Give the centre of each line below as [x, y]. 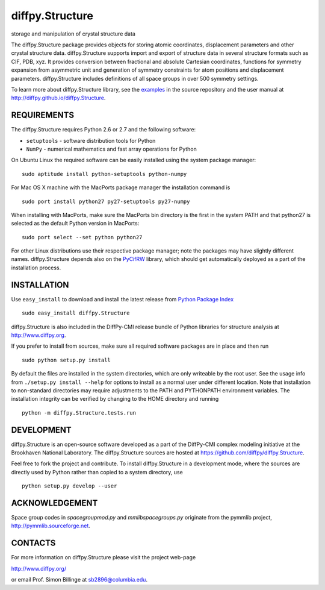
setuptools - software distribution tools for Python [91, 140]
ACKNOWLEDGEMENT [54, 503]
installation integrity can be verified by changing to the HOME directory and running [115, 399]
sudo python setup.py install [67, 360]
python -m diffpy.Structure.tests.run [79, 413]
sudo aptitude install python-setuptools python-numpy [104, 174]
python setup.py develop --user [70, 486]
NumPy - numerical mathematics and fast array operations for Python [111, 149]
